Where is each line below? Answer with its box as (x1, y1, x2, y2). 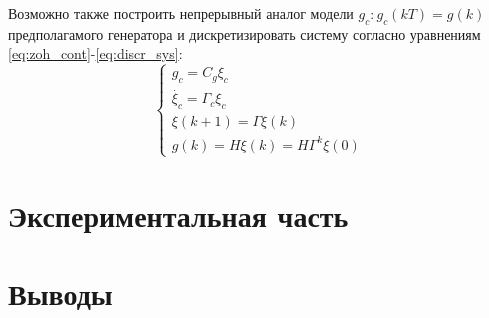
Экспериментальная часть (8, 195, 349, 236)
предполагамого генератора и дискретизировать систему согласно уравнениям (8, 23, 481, 44)
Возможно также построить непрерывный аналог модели (8, 3, 354, 23)
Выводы (8, 273, 113, 314)
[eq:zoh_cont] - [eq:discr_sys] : (8, 43, 183, 64)
